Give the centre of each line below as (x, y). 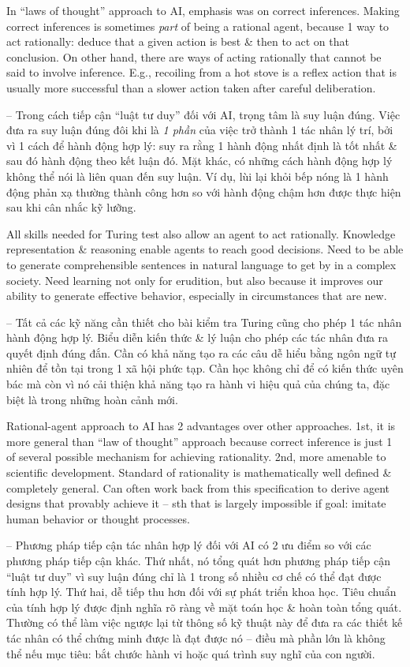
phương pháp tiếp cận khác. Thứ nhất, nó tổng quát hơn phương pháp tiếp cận (198, 560)
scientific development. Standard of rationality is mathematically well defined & (199, 472)
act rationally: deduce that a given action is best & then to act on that (178, 41)
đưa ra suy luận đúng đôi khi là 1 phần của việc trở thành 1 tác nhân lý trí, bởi (200, 130)
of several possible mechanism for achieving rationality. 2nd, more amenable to (196, 457)
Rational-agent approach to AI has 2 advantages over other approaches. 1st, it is (201, 426)
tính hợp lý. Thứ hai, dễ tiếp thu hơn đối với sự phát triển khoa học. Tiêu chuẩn (201, 592)
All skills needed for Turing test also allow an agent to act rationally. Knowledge (201, 233)
